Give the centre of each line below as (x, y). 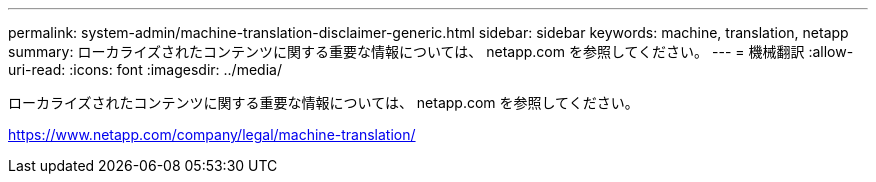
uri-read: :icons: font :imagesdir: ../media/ (145, 69)
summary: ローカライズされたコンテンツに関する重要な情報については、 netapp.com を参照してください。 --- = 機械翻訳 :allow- (431, 51)
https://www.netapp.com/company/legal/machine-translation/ (212, 134)
